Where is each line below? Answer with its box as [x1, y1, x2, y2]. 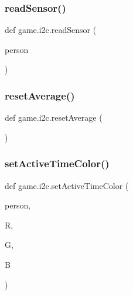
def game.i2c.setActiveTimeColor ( [5, 179, 129, 191]
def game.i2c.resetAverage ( [5, 111, 103, 124]
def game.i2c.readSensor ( [5, 24, 97, 36]
